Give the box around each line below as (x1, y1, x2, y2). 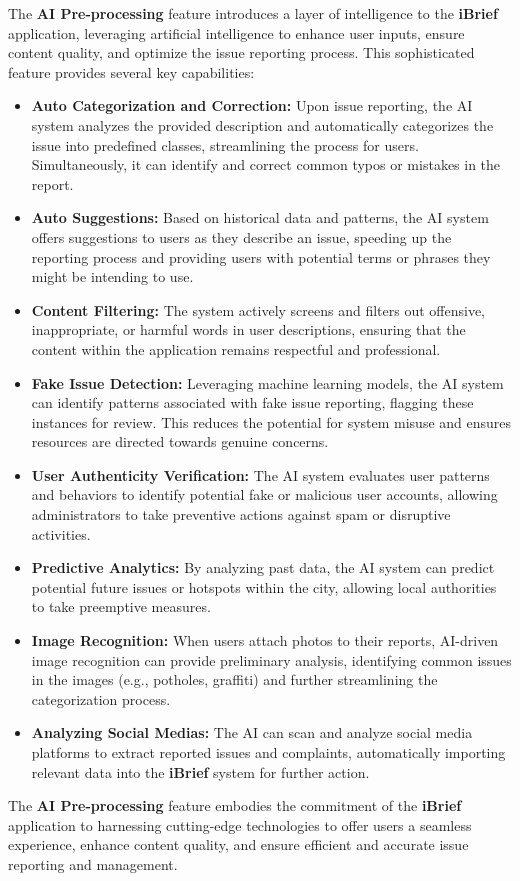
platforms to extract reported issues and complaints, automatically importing (31, 742, 506, 762)
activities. (31, 523, 91, 544)
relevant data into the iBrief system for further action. (31, 761, 370, 782)
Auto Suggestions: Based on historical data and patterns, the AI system (31, 207, 489, 228)
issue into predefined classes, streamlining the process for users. (31, 134, 419, 155)
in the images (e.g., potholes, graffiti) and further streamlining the (31, 669, 438, 690)
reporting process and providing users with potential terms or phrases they (31, 246, 491, 267)
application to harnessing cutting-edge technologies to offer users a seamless (8, 814, 472, 835)
